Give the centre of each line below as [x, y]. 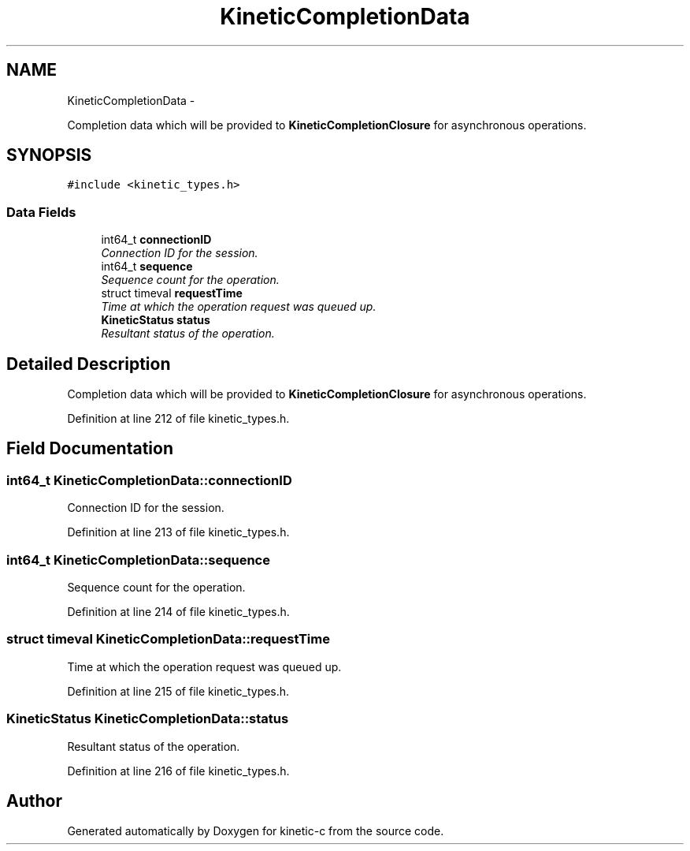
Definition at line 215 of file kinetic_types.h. [178, 691]
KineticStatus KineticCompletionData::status [148, 719]
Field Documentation [90, 449]
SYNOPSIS [49, 155]
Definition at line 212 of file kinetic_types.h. [178, 419]
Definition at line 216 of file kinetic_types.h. [178, 771]
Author [34, 801]
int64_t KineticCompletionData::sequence [138, 560]
